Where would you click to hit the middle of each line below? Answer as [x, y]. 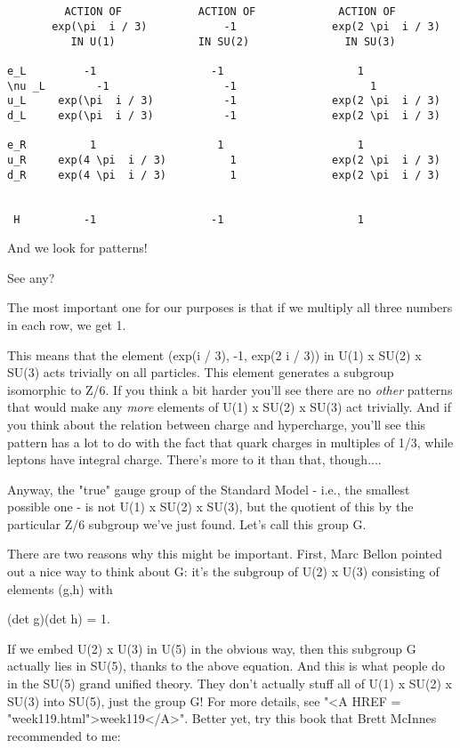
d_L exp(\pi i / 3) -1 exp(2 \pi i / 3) [224, 115]
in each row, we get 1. [67, 324]
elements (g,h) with [60, 588]
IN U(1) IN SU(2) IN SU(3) [233, 41]
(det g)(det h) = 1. [59, 619]
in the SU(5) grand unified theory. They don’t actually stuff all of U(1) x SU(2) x [230, 684]
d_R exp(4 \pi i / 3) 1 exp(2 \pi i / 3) [224, 175]
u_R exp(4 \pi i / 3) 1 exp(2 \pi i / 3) [224, 160]
